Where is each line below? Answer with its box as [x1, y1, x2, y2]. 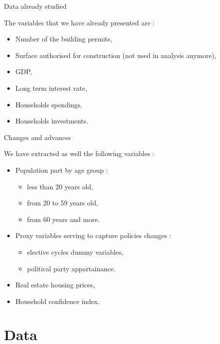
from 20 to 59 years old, [27, 198, 98, 208]
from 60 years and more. [27, 214, 100, 224]
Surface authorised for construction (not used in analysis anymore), [15, 50, 217, 60]
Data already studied [4, 1, 67, 11]
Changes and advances [4, 132, 71, 142]
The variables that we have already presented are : [4, 17, 155, 27]
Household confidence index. [15, 296, 100, 306]
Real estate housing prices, [15, 280, 95, 290]
